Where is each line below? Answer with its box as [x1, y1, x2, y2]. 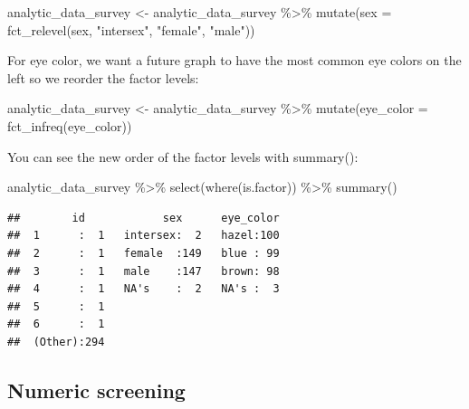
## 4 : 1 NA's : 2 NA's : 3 [7, 282, 280, 296]
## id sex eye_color [7, 211, 280, 224]
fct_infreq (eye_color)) [7, 116, 132, 135]
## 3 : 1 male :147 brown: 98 [7, 264, 280, 278]
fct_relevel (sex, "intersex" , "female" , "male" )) [7, 20, 255, 39]
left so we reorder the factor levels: [7, 68, 199, 87]
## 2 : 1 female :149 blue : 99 [7, 246, 280, 260]
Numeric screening [7, 376, 186, 404]
